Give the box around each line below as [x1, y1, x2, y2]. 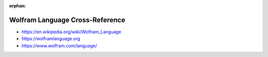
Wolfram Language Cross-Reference [9, 15, 126, 24]
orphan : [9, 3, 26, 8]
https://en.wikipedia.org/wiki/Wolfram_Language [21, 29, 122, 35]
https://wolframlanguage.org [21, 36, 80, 42]
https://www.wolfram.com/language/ [21, 43, 97, 49]
